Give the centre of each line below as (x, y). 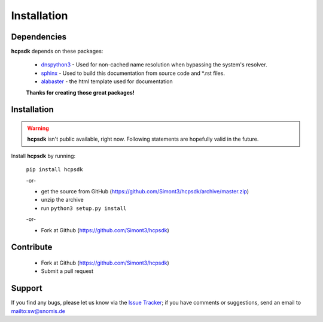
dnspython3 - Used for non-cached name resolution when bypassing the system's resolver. (154, 65)
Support (27, 288)
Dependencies (39, 37)
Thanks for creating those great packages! (80, 92)
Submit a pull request (67, 271)
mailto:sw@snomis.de (38, 311)
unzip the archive (62, 200)
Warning (38, 128)
